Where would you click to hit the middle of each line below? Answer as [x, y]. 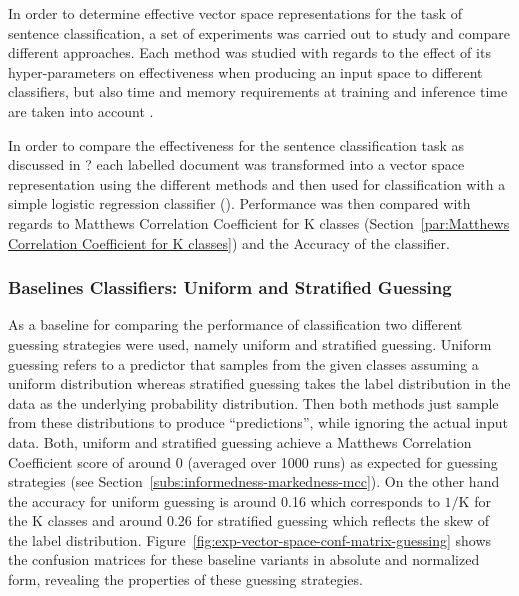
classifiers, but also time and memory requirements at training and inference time [258, 91]
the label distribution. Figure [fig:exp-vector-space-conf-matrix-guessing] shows [250, 539]
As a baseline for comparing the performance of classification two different [235, 324]
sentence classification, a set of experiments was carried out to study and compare [259, 32]
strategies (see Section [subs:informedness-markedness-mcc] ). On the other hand [254, 481]
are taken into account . [81, 110]
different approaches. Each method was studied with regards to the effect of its [249, 52]
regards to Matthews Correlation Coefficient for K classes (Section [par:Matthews [259, 222]
